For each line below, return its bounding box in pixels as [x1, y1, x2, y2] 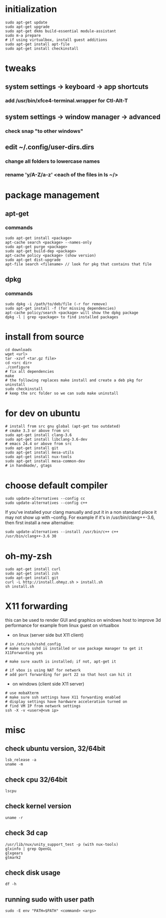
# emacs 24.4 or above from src [5, 442, 72, 447]
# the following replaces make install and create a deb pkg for [5, 378, 143, 383]
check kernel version [5, 802, 72, 810]
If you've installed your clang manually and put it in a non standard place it [5, 509, 157, 515]
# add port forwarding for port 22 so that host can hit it [5, 672, 132, 678]
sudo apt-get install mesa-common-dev [5, 459, 85, 464]
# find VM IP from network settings [5, 703, 81, 709]
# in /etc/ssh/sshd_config [5, 642, 61, 647]
